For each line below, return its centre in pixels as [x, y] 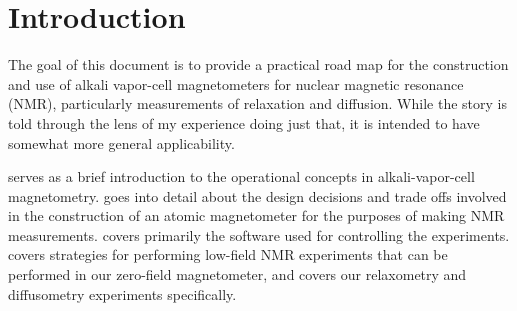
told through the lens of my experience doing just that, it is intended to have [244, 122]
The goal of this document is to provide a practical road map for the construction [258, 64]
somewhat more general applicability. [121, 142]
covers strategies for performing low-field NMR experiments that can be [228, 254]
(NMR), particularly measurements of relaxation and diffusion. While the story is [257, 103]
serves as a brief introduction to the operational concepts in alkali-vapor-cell [241, 176]
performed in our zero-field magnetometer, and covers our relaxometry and [237, 274]
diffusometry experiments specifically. [122, 293]
